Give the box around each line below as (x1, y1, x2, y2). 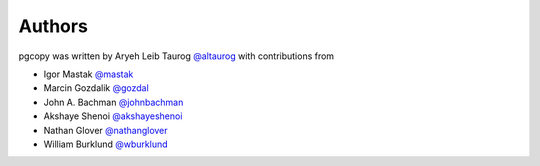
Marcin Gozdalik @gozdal (43, 82, 149, 94)
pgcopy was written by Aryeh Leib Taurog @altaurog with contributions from (18, 50, 335, 62)
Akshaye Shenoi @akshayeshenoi (43, 110, 183, 122)
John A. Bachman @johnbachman (43, 96, 184, 108)
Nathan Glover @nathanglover (43, 124, 169, 136)
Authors (18, 15, 89, 37)
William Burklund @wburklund (43, 138, 168, 150)
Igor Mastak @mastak (43, 68, 134, 80)
